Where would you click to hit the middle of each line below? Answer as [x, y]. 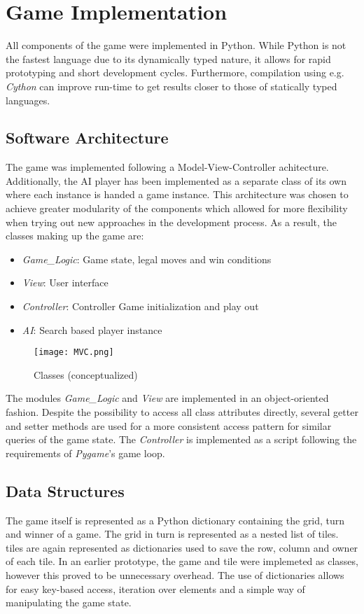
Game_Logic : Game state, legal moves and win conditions [147, 259]
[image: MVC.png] [74, 353]
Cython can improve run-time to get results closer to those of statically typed [171, 86]
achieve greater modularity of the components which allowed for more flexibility [177, 208]
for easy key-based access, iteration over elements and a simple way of [155, 588]
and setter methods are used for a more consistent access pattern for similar [169, 425]
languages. [28, 100]
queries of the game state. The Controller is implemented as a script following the [181, 439]
